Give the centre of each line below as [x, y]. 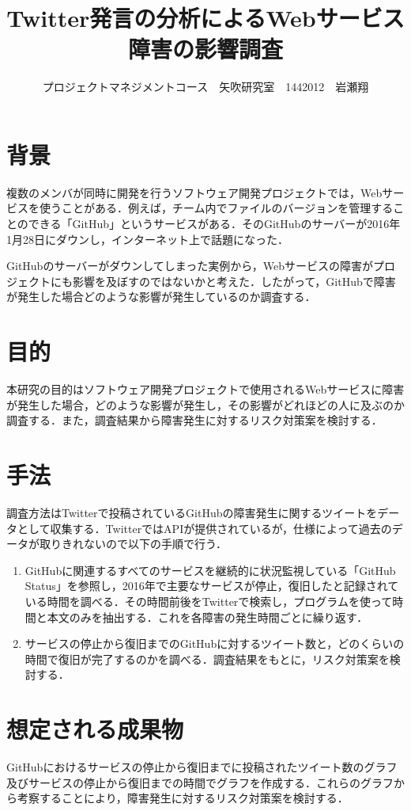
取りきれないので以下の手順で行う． [133, 544]
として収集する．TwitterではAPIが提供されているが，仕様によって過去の [204, 528]
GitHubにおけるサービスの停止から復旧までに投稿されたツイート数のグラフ [202, 767]
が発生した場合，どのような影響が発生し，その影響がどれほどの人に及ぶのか [205, 404]
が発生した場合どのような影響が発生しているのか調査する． [161, 297]
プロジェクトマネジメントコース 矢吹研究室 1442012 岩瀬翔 [205, 87]
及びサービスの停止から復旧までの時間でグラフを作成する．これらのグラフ [200, 782]
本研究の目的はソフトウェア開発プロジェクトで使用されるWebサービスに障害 [205, 389]
